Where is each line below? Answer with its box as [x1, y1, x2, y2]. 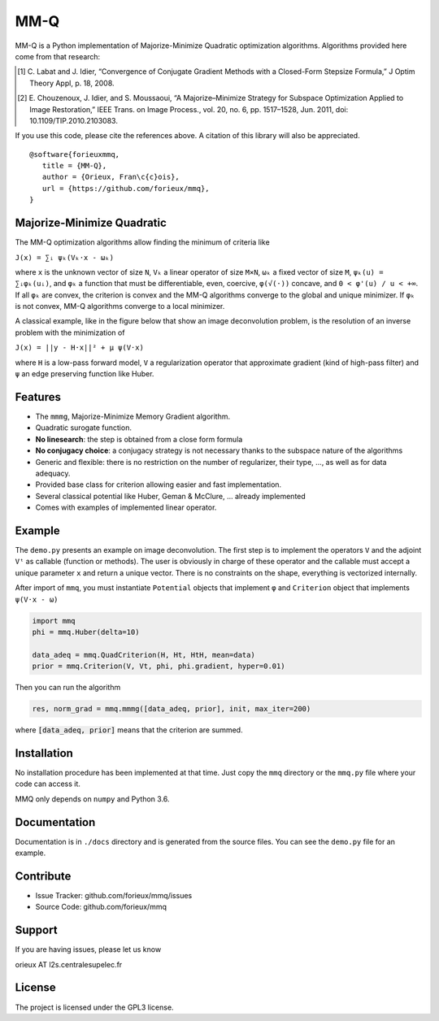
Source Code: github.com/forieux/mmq [35, 902, 167, 912]
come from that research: [15, 51, 101, 61]
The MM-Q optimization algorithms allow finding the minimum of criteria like [15, 237, 270, 247]
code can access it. [15, 779, 81, 789]
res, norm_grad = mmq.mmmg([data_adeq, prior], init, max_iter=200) [32, 704, 311, 714]
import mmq [32, 616, 76, 625]
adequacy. [35, 468, 71, 478]
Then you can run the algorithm [15, 683, 121, 693]
